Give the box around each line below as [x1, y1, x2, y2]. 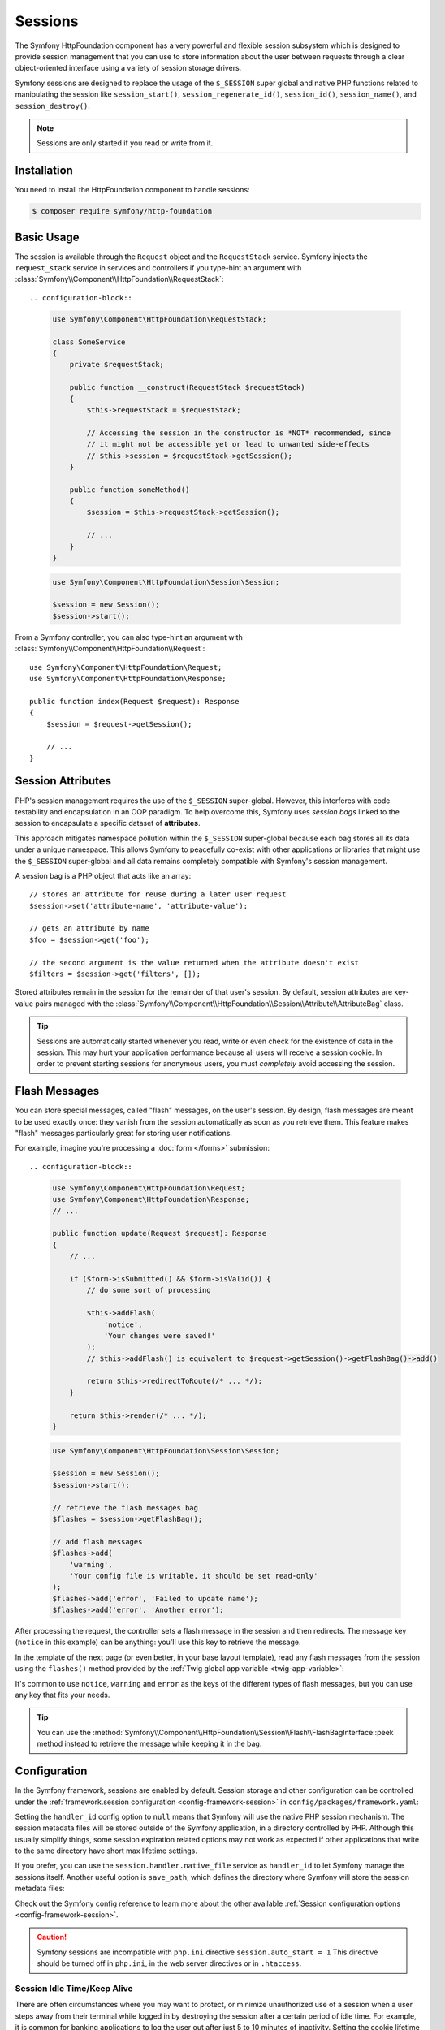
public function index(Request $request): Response [29, 697, 240, 706]
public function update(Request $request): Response [52, 1229, 267, 1238]
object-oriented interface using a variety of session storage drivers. [15, 63, 242, 73]
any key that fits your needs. [15, 1690, 110, 1700]
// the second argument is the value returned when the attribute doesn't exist [29, 958, 360, 967]
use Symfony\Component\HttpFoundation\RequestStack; [52, 314, 267, 324]
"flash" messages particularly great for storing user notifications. [15, 1129, 233, 1138]
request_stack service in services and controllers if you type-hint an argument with [15, 263, 302, 273]
